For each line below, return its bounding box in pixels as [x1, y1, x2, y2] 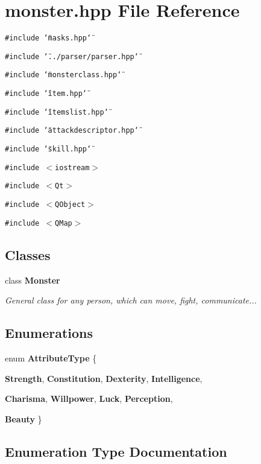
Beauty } [5, 412, 42, 425]
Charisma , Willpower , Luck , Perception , [5, 392, 173, 405]
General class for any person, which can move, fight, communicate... [5, 294, 257, 307]
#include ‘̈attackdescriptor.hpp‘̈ [5, 126, 139, 135]
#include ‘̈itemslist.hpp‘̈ [5, 107, 108, 116]
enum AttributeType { [5, 351, 97, 364]
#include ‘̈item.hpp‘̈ [5, 89, 87, 98]
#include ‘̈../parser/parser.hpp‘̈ [5, 52, 139, 61]
